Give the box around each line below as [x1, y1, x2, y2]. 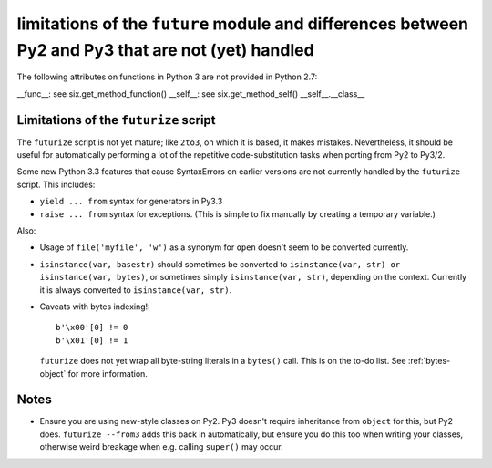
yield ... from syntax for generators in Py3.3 [39, 196, 223, 207]
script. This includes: [16, 179, 96, 190]
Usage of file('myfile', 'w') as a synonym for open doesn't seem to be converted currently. [39, 242, 409, 253]
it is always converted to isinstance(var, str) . [39, 284, 232, 296]
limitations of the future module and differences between [16, 14, 469, 34]
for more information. [67, 368, 148, 379]
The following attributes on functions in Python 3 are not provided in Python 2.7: [16, 71, 318, 82]
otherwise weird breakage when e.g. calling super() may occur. [39, 442, 284, 452]
